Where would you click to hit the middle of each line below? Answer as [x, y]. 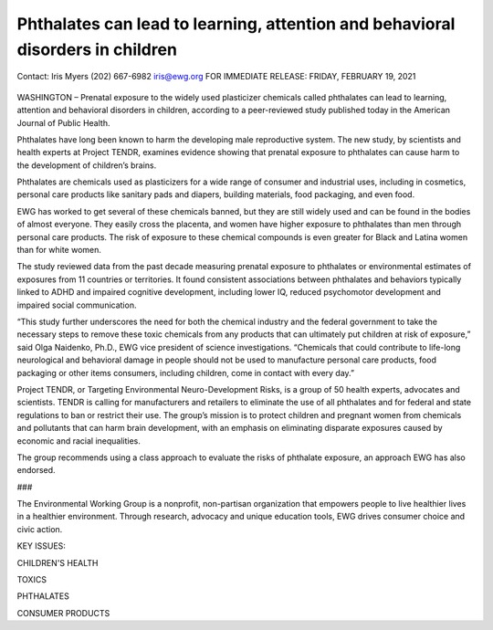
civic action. [40, 529]
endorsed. [36, 470]
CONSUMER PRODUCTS [63, 613]
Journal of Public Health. [63, 122]
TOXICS [32, 580]
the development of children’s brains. [87, 165]
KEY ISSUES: [41, 546]
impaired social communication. [77, 305]
